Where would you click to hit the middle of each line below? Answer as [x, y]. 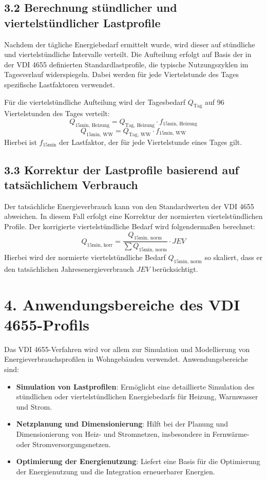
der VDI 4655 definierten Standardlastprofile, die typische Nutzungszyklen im [126, 64]
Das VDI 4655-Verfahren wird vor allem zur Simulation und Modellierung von [127, 349]
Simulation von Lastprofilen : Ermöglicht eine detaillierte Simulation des [135, 386]
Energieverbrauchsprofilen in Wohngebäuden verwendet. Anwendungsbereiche [126, 359]
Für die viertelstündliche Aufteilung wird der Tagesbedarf [95, 101]
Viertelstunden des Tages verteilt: [57, 113]
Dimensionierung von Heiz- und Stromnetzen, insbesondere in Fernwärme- [133, 434]
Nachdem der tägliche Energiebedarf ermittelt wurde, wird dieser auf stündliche [130, 44]
